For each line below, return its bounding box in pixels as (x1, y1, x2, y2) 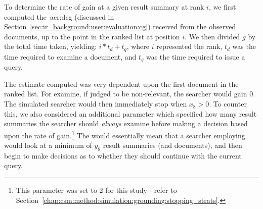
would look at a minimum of (4, 140, 92, 150)
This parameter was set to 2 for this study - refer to (16, 185, 177, 195)
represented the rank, (156, 41, 223, 51)
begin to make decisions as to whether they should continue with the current (4, 150, 242, 161)
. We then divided (185, 31, 240, 41)
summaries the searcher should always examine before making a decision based (4, 118, 248, 129)
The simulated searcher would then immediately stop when (4, 98, 187, 109)
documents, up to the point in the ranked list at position (4, 31, 180, 41)
